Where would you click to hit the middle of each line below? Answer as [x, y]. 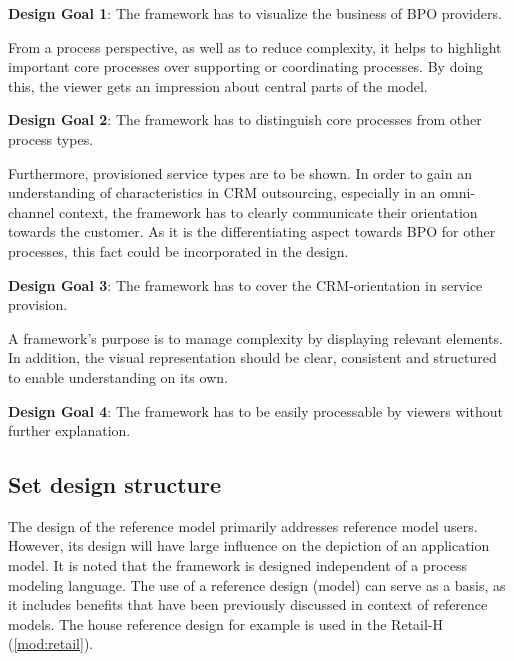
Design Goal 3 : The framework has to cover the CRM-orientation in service [245, 284]
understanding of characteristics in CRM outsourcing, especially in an [222, 192]
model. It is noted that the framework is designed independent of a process [237, 565]
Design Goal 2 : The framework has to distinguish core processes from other [245, 119]
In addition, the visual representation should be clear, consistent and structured [252, 357]
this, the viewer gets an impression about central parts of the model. [218, 85]
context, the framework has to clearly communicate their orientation [268, 211]
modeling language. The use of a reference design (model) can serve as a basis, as [257, 584]
